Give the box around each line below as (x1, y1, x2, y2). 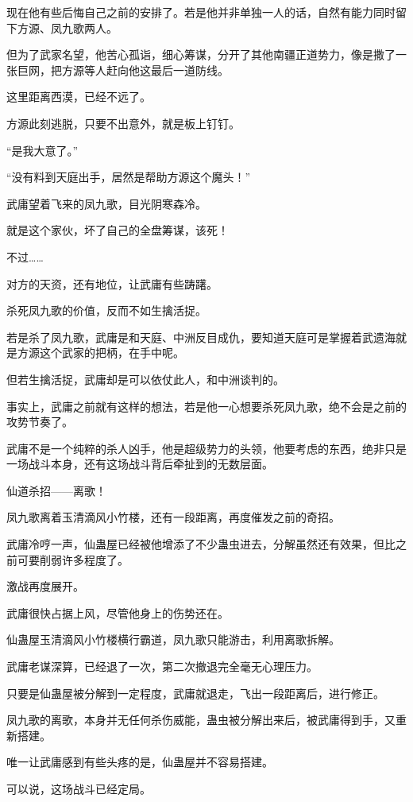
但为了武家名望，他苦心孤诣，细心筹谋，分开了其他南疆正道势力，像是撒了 (6, 46, 396, 63)
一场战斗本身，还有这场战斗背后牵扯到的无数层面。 (6, 455, 273, 472)
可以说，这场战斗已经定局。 (6, 781, 151, 796)
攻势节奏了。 (6, 413, 73, 430)
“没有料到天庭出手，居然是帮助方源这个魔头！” (6, 169, 251, 185)
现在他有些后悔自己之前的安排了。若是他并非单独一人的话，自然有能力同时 (6, 4, 396, 20)
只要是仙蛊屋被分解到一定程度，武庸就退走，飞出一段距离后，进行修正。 (6, 684, 384, 701)
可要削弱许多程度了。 (17, 551, 129, 568)
